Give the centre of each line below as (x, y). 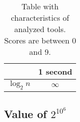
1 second (55, 71)
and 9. (40, 52)
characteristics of (40, 18)
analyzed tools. (40, 29)
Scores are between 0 (40, 40)
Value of (25, 113)
